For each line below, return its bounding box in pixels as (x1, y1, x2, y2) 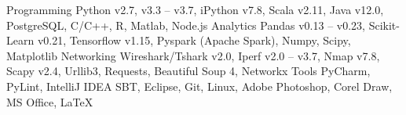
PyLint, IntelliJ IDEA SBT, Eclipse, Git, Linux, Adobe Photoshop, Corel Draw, (6, 77, 393, 94)
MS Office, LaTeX (6, 93, 93, 110)
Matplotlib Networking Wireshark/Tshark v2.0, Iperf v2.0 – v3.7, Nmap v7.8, (6, 47, 380, 63)
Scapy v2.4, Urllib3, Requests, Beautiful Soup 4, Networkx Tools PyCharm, (6, 63, 371, 79)
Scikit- (368, 16, 400, 33)
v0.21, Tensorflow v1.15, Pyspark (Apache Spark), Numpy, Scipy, (37, 32, 351, 49)
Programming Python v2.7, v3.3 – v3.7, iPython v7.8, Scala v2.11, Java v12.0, (6, 2, 384, 17)
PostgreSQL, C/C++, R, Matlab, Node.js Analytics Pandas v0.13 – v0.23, (6, 16, 365, 33)
